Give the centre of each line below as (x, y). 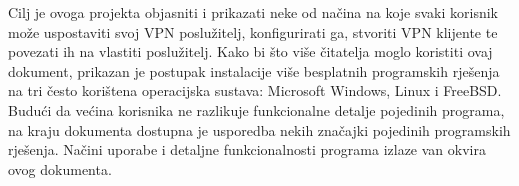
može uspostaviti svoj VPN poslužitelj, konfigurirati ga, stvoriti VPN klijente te (253, 31)
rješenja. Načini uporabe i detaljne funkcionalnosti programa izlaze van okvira (247, 149)
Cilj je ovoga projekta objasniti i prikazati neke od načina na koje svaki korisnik (253, 12)
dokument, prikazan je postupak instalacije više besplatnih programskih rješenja (254, 70)
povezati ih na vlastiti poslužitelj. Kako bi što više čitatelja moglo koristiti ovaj (250, 51)
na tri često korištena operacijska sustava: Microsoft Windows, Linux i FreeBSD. (255, 90)
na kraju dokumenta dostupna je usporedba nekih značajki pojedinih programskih (259, 129)
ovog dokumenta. (60, 168)
